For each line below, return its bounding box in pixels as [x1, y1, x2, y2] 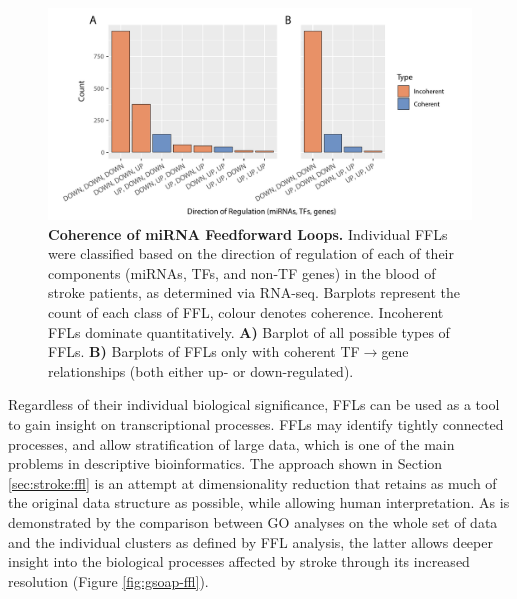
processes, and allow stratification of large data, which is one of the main [8, 433, 455, 454]
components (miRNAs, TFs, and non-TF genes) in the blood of [48, 262, 436, 283]
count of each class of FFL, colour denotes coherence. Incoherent [48, 301, 444, 322]
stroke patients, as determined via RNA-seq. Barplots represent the [48, 282, 461, 303]
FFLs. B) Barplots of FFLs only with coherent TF [48, 341, 360, 362]
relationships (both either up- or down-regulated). [48, 360, 354, 381]
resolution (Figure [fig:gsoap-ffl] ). [8, 570, 209, 591]
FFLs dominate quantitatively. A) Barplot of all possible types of [48, 321, 450, 342]
